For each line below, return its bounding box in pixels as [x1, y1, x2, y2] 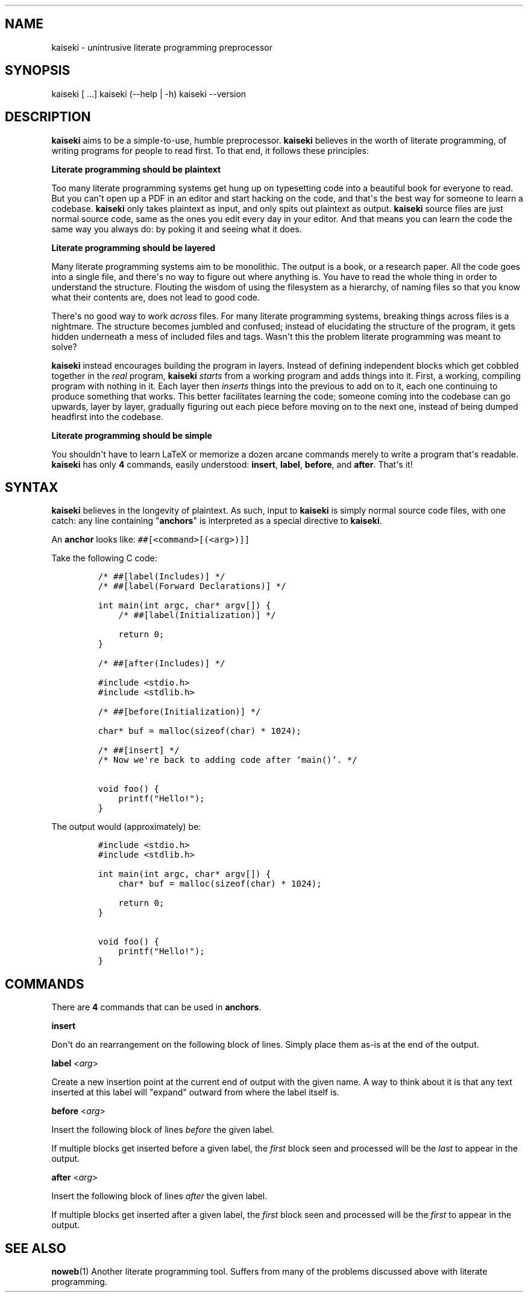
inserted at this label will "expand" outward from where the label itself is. [51, 1087, 339, 1098]
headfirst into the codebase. [51, 411, 163, 422]
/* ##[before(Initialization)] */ [98, 707, 261, 717]
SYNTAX [5, 479, 58, 495]
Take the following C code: [51, 553, 157, 564]
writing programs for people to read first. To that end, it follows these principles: [51, 145, 369, 156]
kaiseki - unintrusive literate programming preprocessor [51, 42, 272, 53]
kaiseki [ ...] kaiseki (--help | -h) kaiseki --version [51, 88, 247, 99]
